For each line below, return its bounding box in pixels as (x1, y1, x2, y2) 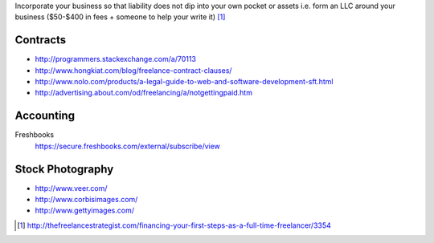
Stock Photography (14, 162, 114, 176)
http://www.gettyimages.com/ (35, 205, 134, 216)
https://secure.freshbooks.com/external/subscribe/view (35, 141, 221, 151)
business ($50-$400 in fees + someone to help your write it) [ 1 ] (14, 12, 226, 22)
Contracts (14, 33, 67, 47)
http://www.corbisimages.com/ (35, 195, 138, 205)
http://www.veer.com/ (35, 183, 108, 192)
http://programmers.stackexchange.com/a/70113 (35, 55, 197, 64)
